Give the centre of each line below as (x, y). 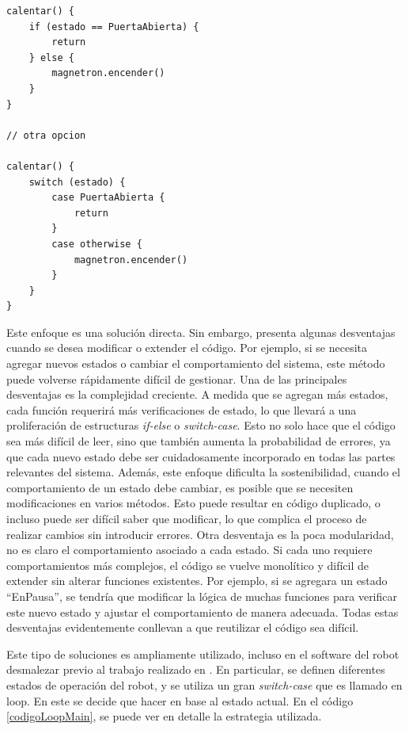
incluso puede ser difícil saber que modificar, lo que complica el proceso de (187, 518)
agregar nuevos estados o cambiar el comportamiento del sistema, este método (196, 363)
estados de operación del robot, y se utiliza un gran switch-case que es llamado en (204, 684)
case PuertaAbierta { (108, 198)
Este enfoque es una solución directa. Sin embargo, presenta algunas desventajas (201, 332)
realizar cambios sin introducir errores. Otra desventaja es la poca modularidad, (200, 534)
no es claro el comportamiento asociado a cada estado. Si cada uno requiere (189, 550)
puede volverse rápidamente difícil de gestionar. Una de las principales (177, 378)
